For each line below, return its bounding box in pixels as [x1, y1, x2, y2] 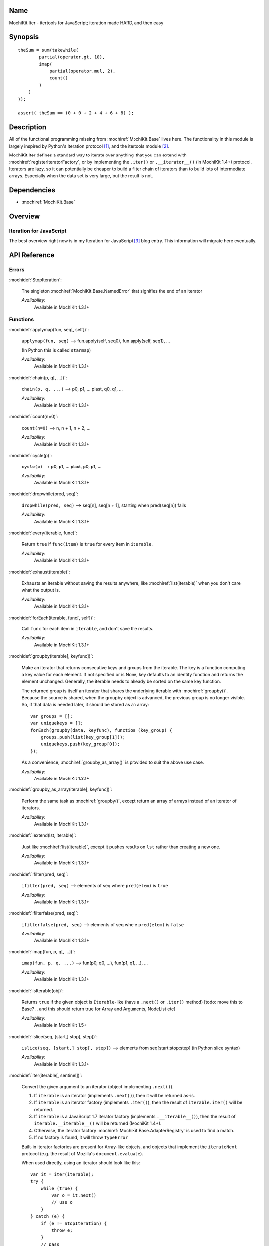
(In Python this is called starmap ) [21, 347, 91, 353]
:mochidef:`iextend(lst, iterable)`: [9, 832, 77, 838]
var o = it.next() [51, 1192, 97, 1198]
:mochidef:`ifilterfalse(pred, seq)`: [9, 910, 79, 916]
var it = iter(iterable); [30, 1171, 94, 1177]
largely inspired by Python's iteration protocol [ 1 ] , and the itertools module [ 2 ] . [9, 143, 170, 149]
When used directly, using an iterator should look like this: [21, 1160, 140, 1166]
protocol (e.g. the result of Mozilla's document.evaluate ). [21, 1150, 144, 1156]
